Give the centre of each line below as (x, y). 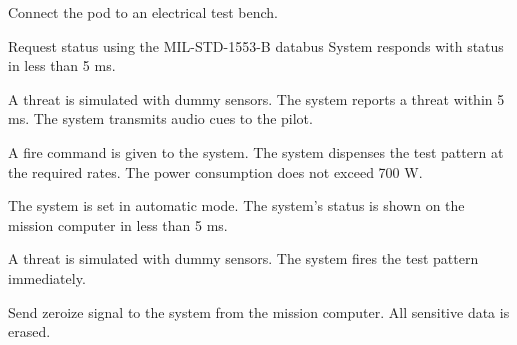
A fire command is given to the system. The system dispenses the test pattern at (256, 151)
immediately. (47, 277)
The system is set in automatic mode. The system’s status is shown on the (236, 205)
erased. (29, 331)
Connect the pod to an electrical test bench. (143, 12)
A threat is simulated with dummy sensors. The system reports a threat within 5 (256, 98)
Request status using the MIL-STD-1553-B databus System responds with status (256, 45)
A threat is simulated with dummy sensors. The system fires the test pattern (243, 258)
